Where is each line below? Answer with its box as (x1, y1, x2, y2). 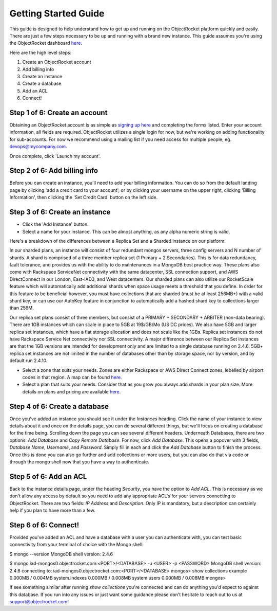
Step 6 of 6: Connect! (9, 520, 80, 529)
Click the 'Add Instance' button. (22, 221, 89, 227)
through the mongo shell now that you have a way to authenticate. (9, 458, 150, 465)
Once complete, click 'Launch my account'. (9, 153, 101, 159)
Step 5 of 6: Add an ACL (9, 472, 87, 481)
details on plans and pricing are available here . (22, 388, 121, 394)
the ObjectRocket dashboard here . (9, 40, 82, 46)
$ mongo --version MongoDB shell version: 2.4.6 (9, 551, 113, 557)
